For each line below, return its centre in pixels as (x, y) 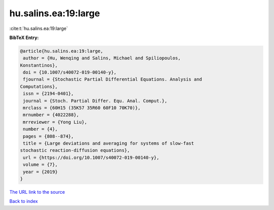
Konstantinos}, (39, 65)
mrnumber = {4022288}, (51, 115)
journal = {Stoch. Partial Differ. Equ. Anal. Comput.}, (95, 101)
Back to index (24, 201)
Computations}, (39, 86)
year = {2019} (40, 172)
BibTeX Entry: (24, 38)
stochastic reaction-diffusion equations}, (75, 150)
